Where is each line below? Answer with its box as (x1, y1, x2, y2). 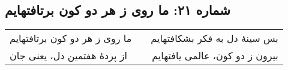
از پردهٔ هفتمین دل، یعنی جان (10, 48, 127, 63)
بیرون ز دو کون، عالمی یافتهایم (152, 48, 278, 63)
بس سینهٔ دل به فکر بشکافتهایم (151, 31, 278, 45)
